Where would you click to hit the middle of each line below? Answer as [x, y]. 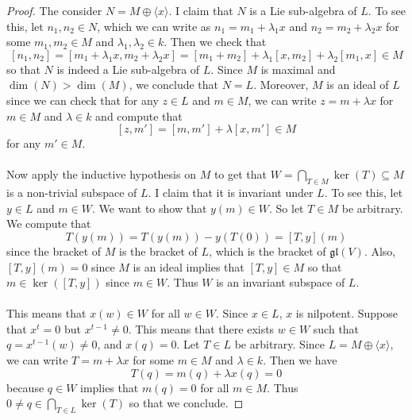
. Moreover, [281, 85]
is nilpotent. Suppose [347, 313]
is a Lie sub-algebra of [303, 10]
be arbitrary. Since [280, 344]
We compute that [49, 223]
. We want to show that [150, 208]
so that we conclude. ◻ [186, 403]
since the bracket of [54, 250]
